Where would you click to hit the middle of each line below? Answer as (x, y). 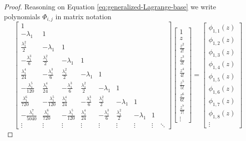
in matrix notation (83, 16)
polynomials (22, 16)
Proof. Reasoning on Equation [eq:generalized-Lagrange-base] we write (110, 6)
